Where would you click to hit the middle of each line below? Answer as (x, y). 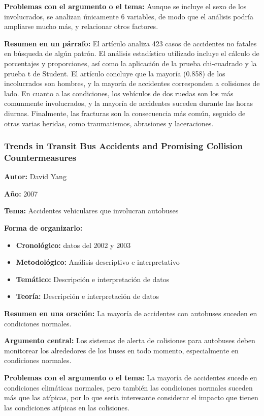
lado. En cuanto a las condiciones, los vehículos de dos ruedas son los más (119, 93)
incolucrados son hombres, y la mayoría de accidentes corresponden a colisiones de (132, 83)
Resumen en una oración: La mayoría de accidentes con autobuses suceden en (131, 313)
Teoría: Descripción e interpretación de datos (88, 296)
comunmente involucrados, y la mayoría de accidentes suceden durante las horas (129, 103)
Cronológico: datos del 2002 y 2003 (73, 245)
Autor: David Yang (35, 176)
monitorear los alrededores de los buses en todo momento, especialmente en (121, 350)
